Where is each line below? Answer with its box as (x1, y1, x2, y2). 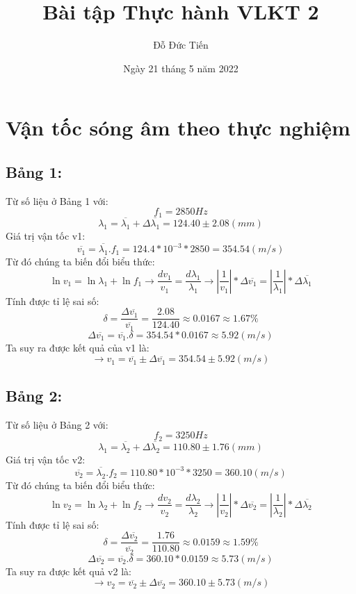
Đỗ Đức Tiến (153, 38, 209, 52)
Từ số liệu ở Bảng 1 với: (6, 193, 108, 208)
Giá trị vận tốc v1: (6, 228, 86, 242)
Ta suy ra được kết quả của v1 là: (6, 340, 149, 354)
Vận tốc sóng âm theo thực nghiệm (6, 113, 350, 142)
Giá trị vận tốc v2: (6, 452, 86, 466)
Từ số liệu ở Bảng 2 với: (6, 417, 108, 431)
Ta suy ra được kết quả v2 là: (6, 563, 131, 578)
